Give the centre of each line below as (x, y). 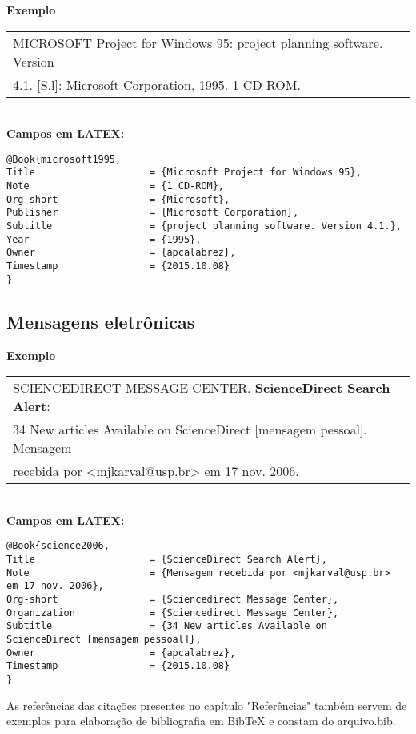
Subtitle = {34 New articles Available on (167, 626)
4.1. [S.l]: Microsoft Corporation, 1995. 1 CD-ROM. (157, 84)
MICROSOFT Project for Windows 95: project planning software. (198, 42)
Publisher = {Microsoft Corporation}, (153, 213)
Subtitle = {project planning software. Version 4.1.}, (204, 226)
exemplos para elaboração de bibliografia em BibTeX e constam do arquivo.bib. (201, 721)
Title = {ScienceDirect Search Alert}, (167, 559)
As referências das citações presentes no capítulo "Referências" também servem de (207, 705)
